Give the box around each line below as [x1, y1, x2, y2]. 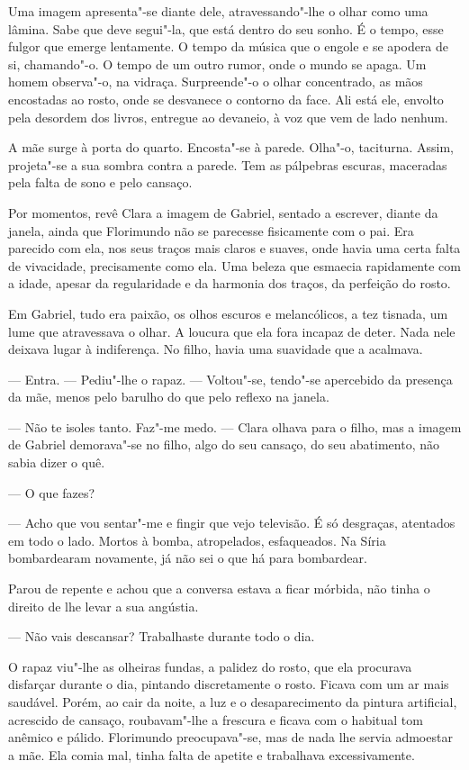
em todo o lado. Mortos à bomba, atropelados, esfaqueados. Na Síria [8, 530, 386, 549]
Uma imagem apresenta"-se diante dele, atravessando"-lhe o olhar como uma [8, 2, 428, 20]
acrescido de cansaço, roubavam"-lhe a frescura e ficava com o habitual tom [8, 710, 423, 729]
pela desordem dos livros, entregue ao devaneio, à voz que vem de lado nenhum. [8, 107, 448, 126]
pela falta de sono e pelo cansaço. [8, 173, 193, 192]
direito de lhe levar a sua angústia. [8, 596, 199, 615]
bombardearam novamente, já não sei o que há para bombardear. [8, 548, 367, 567]
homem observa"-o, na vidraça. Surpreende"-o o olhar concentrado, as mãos [8, 72, 423, 91]
